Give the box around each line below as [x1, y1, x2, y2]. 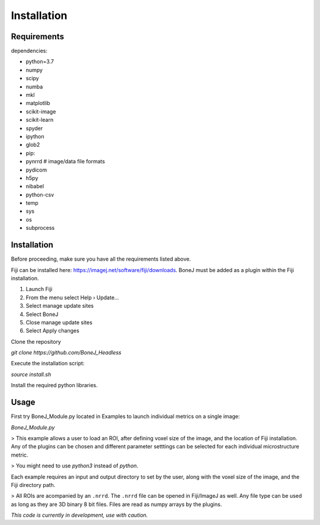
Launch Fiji [25, 286, 53, 293]
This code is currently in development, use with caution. [11, 511, 148, 519]
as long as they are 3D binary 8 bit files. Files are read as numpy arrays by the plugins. [11, 501, 222, 508]
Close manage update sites [25, 318, 93, 326]
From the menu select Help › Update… [25, 294, 119, 301]
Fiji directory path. [11, 481, 56, 488]
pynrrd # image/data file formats [25, 158, 105, 165]
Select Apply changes [25, 327, 79, 334]
